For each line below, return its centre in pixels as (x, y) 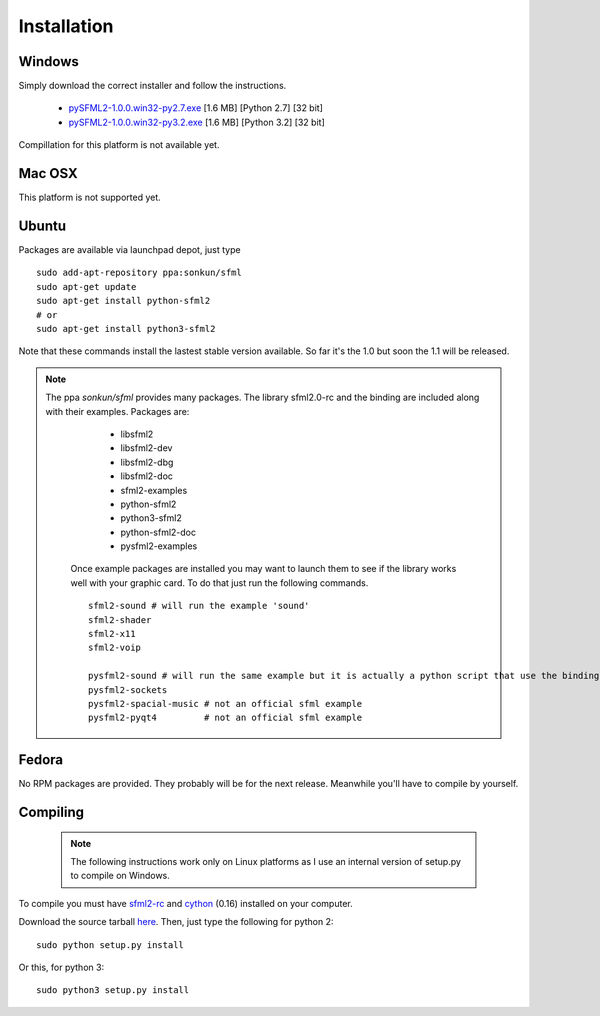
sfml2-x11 (112, 634)
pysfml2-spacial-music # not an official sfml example (225, 703)
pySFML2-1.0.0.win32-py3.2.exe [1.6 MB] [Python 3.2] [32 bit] (196, 122)
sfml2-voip (115, 648)
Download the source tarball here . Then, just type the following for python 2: (176, 922)
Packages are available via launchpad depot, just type (129, 250)
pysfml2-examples (159, 546)
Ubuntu (42, 225)
